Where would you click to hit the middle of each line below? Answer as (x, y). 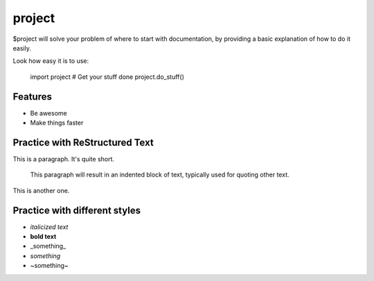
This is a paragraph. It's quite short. (63, 158)
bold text (43, 236)
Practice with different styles (77, 210)
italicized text (49, 227)
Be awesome (48, 113)
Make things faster (57, 123)
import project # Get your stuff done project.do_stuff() (107, 77)
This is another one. (41, 190)
